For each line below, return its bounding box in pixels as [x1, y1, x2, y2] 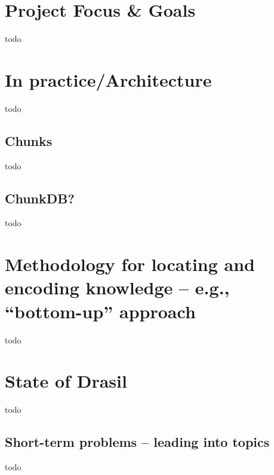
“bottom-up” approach [5, 299, 196, 323]
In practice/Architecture [5, 67, 212, 92]
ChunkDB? [5, 188, 75, 207]
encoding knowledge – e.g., [5, 275, 230, 300]
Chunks [5, 131, 53, 150]
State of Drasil [5, 369, 127, 393]
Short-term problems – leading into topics [5, 433, 270, 451]
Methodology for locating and [5, 252, 255, 276]
